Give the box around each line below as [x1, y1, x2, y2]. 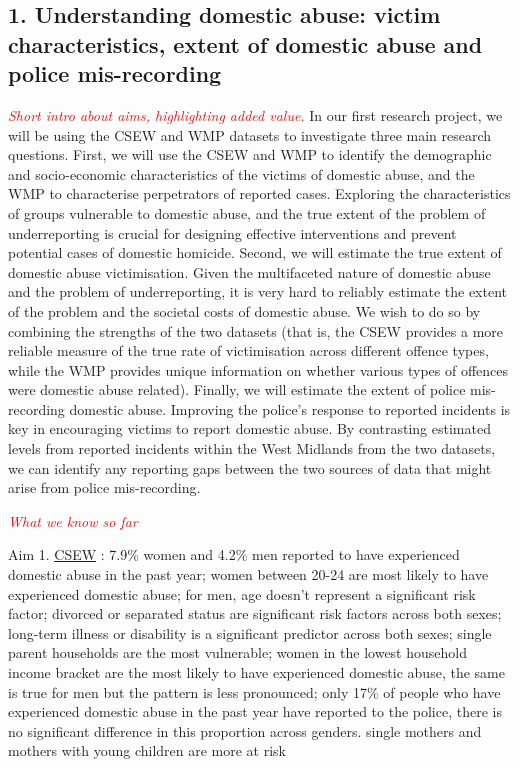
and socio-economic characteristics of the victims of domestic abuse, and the [8, 163, 475, 184]
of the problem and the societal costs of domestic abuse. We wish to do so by [8, 300, 481, 321]
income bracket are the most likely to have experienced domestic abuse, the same [8, 662, 505, 683]
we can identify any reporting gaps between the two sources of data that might [8, 457, 492, 478]
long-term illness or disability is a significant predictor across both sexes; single [8, 622, 492, 643]
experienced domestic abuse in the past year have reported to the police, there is [8, 701, 502, 722]
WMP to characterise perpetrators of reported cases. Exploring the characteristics [8, 183, 511, 204]
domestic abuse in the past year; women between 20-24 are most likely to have [8, 564, 489, 585]
